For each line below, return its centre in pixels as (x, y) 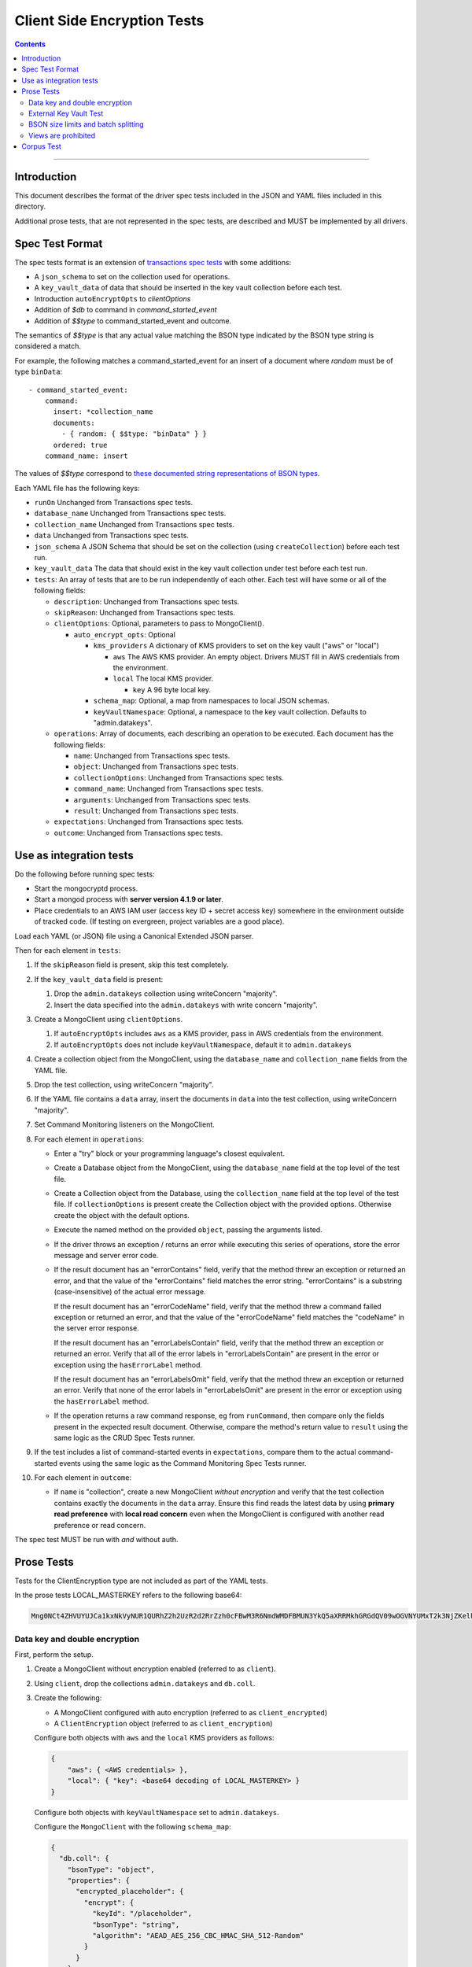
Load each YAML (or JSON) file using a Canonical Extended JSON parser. (134, 936)
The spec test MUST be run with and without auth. (96, 1540)
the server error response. (96, 1328)
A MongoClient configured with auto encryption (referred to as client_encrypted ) (191, 1712)
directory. (30, 207)
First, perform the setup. (54, 1655)
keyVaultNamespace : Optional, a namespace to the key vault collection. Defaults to (230, 711)
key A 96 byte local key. (172, 689)
